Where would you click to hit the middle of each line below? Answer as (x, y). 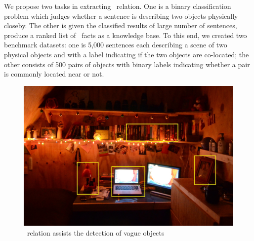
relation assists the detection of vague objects (96, 232)
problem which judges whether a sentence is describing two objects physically (121, 16)
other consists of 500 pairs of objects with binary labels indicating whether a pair (127, 64)
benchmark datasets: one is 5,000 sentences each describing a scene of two (116, 45)
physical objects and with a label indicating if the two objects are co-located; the (127, 54)
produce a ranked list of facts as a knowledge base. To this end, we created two (126, 35)
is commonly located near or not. (54, 74)
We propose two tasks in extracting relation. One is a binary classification (118, 6)
